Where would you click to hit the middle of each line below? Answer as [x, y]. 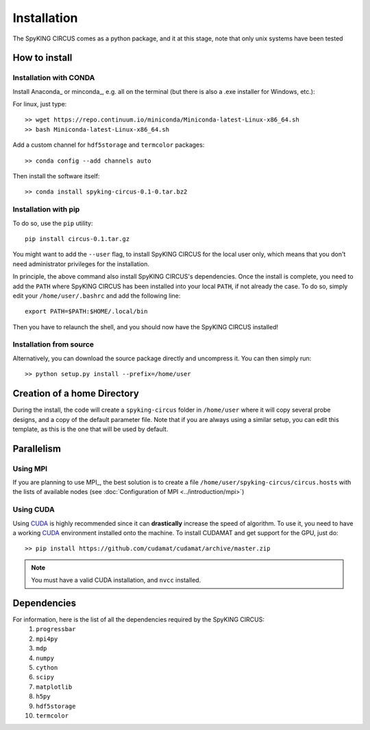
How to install [42, 58]
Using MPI [30, 469]
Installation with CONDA [54, 78]
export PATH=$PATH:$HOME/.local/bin [86, 311]
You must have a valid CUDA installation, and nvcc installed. [116, 580]
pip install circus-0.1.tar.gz [77, 239]
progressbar [56, 629]
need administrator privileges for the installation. [81, 263]
